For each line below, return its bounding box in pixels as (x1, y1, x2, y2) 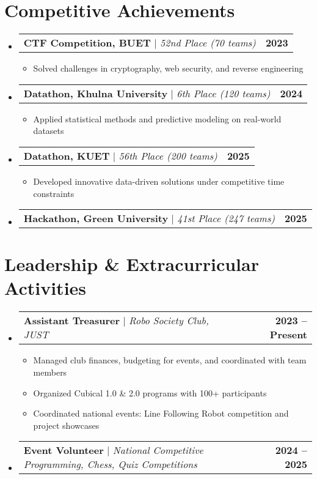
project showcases (33, 418, 100, 431)
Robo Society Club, (129, 313, 209, 328)
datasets (33, 124, 64, 137)
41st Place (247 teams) (177, 211, 275, 226)
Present (269, 327, 307, 342)
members (33, 366, 67, 378)
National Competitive (112, 443, 203, 458)
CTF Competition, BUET (23, 35, 151, 50)
